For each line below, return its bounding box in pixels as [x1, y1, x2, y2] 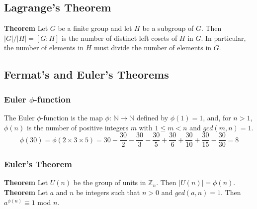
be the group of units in [73, 177, 146, 188]
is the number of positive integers [26, 122, 128, 132]
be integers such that [76, 187, 140, 198]
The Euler [4, 112, 35, 122]
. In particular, [201, 32, 246, 43]
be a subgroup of [142, 23, 194, 33]
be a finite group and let [58, 23, 132, 33]
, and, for [203, 112, 231, 122]
